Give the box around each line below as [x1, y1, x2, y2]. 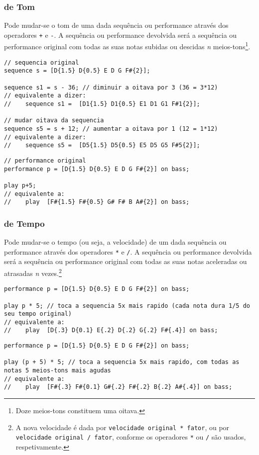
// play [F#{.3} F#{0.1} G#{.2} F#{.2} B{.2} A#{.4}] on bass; [4, 383, 233, 391]
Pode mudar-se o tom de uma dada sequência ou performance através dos [4, 20, 229, 30]
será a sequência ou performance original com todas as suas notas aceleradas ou [4, 256, 247, 267]
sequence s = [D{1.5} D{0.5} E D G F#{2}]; [4, 67, 150, 75]
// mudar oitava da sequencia [4, 117, 104, 124]
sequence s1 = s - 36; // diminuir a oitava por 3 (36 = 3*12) [4, 84, 218, 91]
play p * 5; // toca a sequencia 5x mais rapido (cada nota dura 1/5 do [4, 302, 250, 309]
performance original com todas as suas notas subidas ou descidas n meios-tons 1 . [4, 40, 251, 52]
